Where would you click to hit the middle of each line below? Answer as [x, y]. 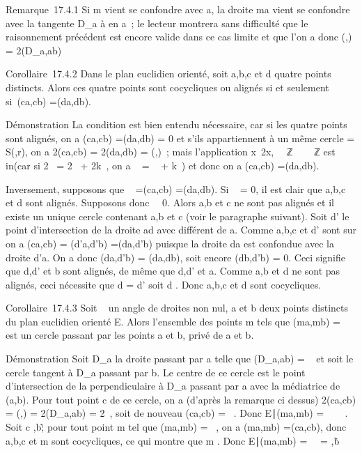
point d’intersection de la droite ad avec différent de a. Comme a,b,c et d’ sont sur [181, 230]
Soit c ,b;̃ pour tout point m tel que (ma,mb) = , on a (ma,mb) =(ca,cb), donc [176, 427]
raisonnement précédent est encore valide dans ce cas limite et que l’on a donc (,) [179, 37]
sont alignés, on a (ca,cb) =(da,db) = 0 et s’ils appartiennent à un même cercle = [180, 138]
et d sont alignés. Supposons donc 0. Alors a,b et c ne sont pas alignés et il [170, 202]
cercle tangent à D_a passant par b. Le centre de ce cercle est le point [156, 372]
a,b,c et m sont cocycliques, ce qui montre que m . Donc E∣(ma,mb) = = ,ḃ [173, 440]
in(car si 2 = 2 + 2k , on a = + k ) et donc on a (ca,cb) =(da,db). [163, 165]
